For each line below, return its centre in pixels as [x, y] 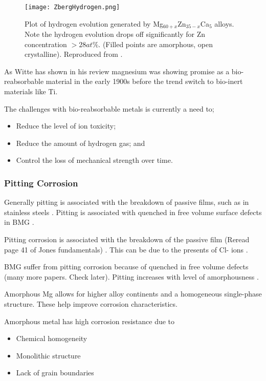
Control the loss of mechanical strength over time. [94, 160]
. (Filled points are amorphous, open [156, 44]
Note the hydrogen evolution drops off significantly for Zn [115, 34]
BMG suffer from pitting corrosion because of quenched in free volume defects [126, 267]
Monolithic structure [48, 355]
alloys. [224, 23]
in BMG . [19, 222]
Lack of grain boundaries [55, 373]
